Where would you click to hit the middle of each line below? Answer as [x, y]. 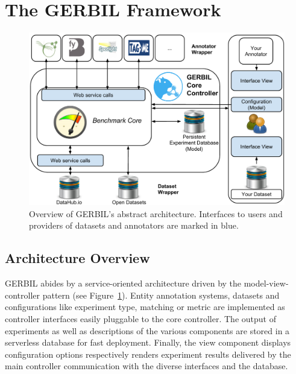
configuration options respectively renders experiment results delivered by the [148, 354]
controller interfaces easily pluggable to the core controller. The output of [140, 319]
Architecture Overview [77, 258]
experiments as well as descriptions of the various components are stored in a [147, 330]
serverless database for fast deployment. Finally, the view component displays [148, 342]
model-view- [266, 283]
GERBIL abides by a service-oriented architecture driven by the [123, 283]
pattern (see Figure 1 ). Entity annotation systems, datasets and [161, 295]
